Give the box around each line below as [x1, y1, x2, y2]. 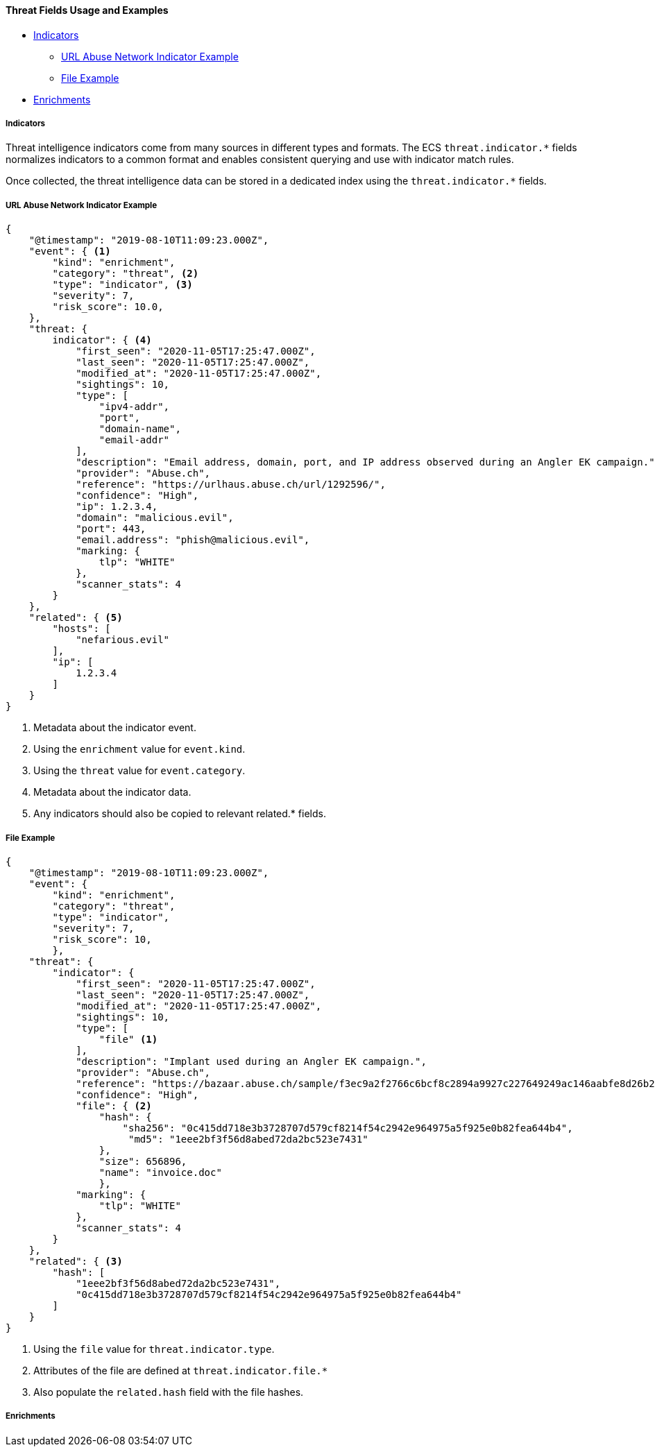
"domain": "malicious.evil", [76, 512, 234, 524]
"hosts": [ [52, 623, 111, 635]
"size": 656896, [99, 1155, 187, 1167]
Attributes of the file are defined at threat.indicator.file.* [33, 1364, 328, 1376]
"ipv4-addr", [99, 401, 170, 413]
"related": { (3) [28, 1255, 123, 1267]
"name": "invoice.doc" [99, 1166, 222, 1178]
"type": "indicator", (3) [52, 279, 193, 291]
